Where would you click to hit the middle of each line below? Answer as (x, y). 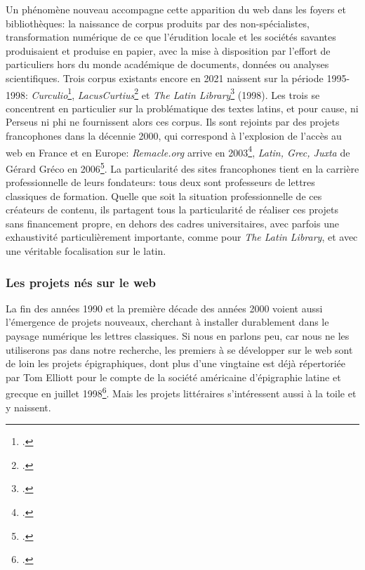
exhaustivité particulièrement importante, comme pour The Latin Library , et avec (182, 237)
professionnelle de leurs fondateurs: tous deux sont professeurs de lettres (160, 182)
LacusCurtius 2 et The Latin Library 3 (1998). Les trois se (199, 93)
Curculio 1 (52, 93)
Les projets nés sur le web (81, 282)
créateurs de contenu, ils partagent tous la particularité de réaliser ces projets (172, 210)
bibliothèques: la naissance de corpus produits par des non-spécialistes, (158, 23)
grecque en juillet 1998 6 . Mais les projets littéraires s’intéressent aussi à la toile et (181, 392)
